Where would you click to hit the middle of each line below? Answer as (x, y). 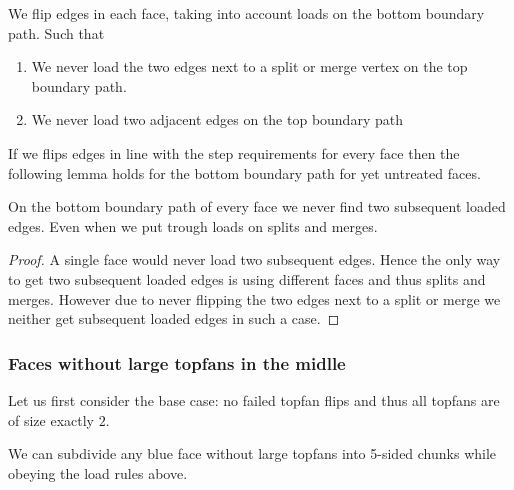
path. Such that (56, 32)
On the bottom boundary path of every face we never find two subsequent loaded (257, 206)
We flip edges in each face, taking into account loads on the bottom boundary (246, 13)
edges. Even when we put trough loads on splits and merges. (193, 225)
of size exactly (51, 419)
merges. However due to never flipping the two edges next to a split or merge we (254, 298)
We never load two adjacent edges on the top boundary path (217, 119)
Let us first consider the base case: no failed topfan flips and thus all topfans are (254, 399)
